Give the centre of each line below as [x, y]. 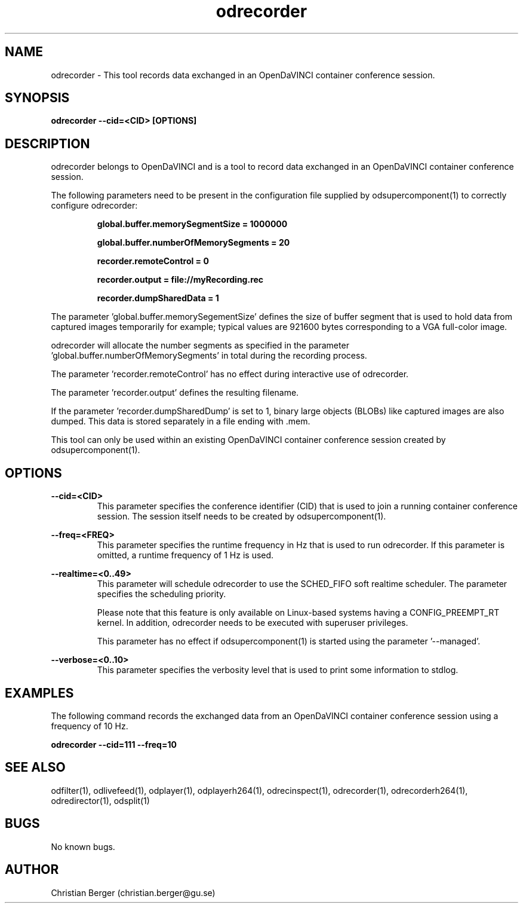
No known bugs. [83, 846]
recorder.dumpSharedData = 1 [158, 298]
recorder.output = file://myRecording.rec [180, 280]
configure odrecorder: [94, 206]
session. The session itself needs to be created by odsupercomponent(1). [241, 516]
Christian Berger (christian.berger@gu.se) [133, 892]
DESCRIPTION [47, 143]
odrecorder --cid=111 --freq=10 [114, 744]
